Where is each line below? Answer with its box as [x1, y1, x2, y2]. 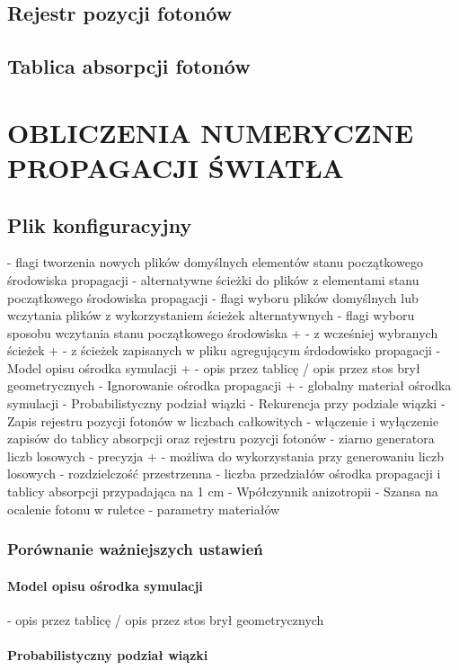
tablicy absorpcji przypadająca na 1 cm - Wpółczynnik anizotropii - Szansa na [7, 482, 438, 501]
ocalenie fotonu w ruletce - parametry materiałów [7, 499, 280, 518]
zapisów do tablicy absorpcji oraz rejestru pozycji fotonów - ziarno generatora [7, 429, 435, 448]
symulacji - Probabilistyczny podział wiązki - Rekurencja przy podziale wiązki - [7, 394, 446, 413]
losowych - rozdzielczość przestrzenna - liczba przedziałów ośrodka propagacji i [7, 464, 441, 483]
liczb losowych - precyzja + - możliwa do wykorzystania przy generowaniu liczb [7, 446, 444, 465]
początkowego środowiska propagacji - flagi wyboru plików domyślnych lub [7, 288, 419, 307]
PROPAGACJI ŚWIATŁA [7, 148, 344, 185]
